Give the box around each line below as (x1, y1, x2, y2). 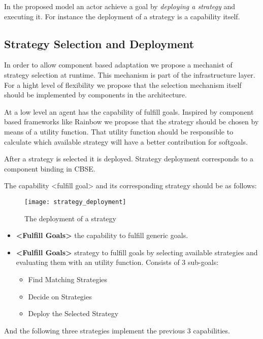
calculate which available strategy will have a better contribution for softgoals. (4, 136, 248, 147)
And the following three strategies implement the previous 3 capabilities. (4, 325, 230, 335)
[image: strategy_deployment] (24, 198, 126, 206)
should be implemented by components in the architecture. (4, 89, 187, 100)
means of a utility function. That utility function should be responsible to (4, 126, 234, 137)
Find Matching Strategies (28, 274, 108, 284)
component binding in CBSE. (4, 163, 95, 174)
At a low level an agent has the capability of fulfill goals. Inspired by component (4, 106, 254, 117)
